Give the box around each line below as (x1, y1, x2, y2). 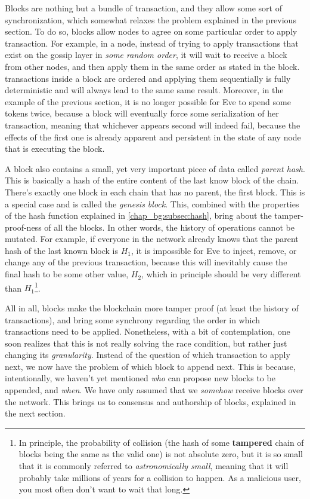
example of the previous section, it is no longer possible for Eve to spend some (5, 95, 291, 108)
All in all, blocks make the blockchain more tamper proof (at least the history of (5, 301, 299, 314)
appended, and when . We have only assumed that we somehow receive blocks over (5, 384, 303, 396)
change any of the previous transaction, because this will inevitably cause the (5, 256, 287, 268)
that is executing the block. (5, 142, 105, 155)
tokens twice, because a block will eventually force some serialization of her (5, 107, 279, 120)
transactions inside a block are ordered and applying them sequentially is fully (5, 72, 291, 84)
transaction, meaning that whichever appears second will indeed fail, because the (5, 118, 300, 131)
